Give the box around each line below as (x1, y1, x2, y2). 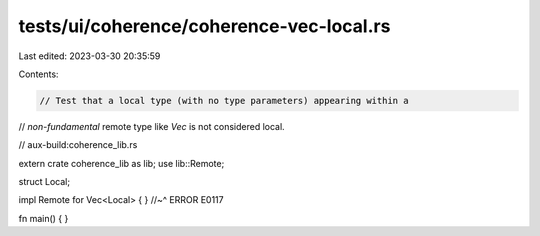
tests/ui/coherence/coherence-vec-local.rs (18, 15, 391, 37)
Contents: (18, 68, 59, 80)
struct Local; (18, 176, 70, 188)
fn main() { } (18, 212, 69, 224)
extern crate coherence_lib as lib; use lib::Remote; (18, 157, 225, 169)
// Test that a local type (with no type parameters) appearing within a (39, 95, 409, 106)
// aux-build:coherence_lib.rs (18, 139, 138, 151)
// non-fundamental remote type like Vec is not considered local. (18, 120, 285, 132)
